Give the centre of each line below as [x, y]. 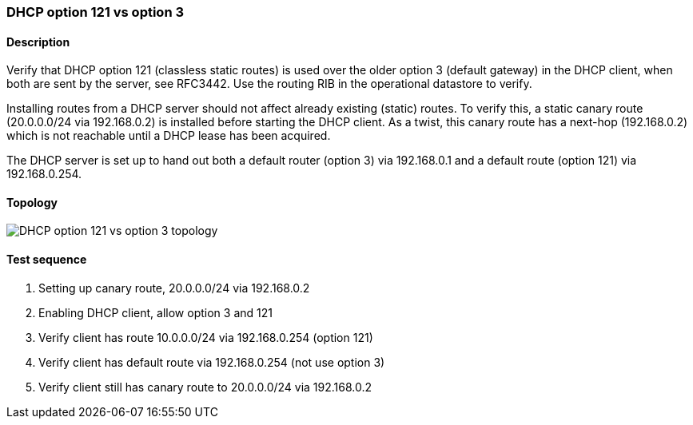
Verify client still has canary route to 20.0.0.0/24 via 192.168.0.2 [205, 387]
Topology [32, 202]
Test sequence [47, 260]
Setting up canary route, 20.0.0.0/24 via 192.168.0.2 [174, 288]
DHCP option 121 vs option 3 [96, 12]
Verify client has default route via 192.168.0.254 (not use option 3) [212, 362]
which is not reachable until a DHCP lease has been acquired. [169, 136]
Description [38, 42]
